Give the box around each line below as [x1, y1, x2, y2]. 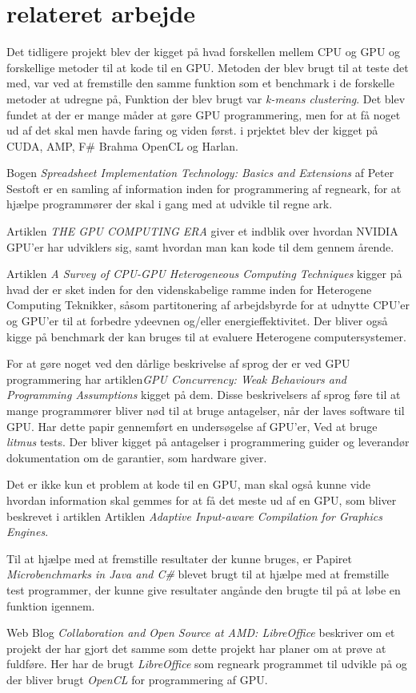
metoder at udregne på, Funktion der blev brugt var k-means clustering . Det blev [6, 90, 406, 107]
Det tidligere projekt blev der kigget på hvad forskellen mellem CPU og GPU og [6, 43, 401, 60]
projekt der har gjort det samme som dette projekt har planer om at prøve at [6, 639, 386, 656]
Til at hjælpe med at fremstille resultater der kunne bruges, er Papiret [6, 550, 352, 566]
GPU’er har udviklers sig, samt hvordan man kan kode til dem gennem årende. [6, 238, 394, 255]
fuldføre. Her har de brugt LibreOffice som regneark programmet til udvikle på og [6, 655, 407, 672]
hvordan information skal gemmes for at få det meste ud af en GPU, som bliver [6, 491, 397, 508]
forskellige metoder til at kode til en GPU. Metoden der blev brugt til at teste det [6, 58, 409, 75]
